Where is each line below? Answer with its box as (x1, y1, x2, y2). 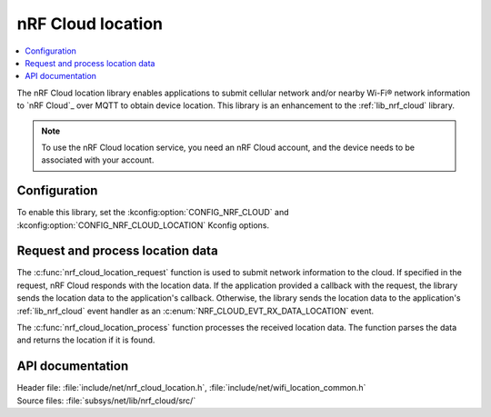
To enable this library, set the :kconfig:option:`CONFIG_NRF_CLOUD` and (16, 207, 289, 218)
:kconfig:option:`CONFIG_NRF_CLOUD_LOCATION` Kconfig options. (16, 219, 270, 231)
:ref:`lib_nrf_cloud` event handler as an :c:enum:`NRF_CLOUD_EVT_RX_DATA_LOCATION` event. (16, 305, 375, 316)
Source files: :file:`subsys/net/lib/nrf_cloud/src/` (16, 395, 196, 406)
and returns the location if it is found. (16, 334, 155, 345)
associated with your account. (41, 154, 155, 165)
